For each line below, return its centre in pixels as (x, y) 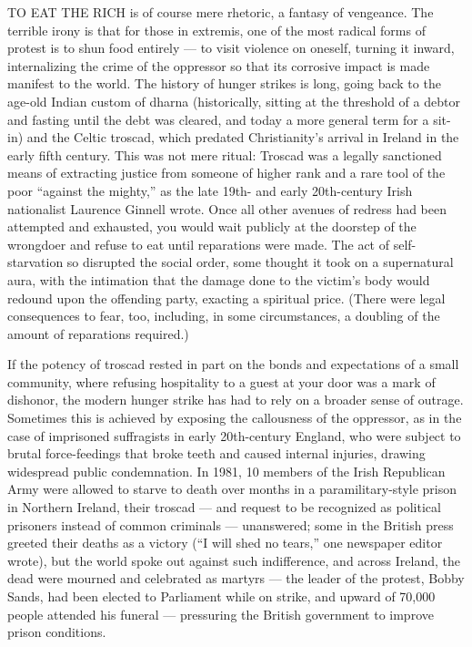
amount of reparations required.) (98, 333)
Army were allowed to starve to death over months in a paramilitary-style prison (232, 489)
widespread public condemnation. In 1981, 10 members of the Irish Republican (226, 471)
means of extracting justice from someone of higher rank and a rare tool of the (226, 173)
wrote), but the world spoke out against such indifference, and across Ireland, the (234, 560)
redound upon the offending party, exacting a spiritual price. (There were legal (226, 298)
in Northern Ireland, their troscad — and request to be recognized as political (224, 507)
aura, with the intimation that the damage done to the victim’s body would (219, 279)
